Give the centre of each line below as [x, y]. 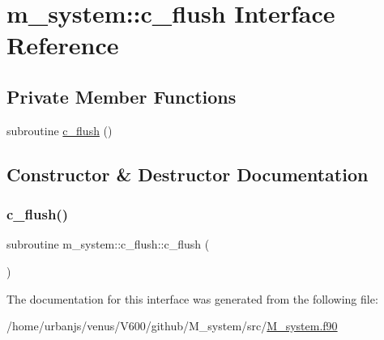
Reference [63, 45]
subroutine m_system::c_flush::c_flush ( [108, 244]
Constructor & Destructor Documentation [188, 174]
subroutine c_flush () [60, 130]
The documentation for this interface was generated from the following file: [192, 298]
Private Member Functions [122, 96]
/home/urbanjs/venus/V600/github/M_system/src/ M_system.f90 [172, 326]
